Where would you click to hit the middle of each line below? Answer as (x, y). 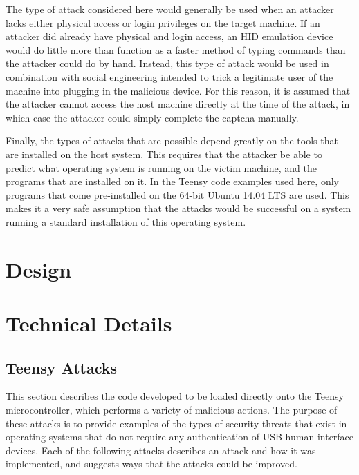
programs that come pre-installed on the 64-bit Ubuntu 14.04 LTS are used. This (177, 194)
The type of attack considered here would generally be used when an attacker (170, 9)
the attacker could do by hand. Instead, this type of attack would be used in (167, 63)
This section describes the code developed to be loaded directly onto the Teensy (175, 396)
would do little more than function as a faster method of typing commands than (176, 49)
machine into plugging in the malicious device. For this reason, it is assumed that (178, 90)
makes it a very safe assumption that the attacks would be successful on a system (178, 208)
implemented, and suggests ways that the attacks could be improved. (151, 464)
